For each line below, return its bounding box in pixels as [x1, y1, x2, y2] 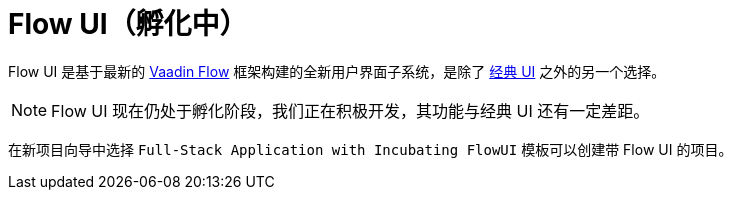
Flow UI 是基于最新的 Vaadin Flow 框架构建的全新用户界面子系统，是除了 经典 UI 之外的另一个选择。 [8, 62, 666, 80]
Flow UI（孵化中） [8, 7, 248, 41]
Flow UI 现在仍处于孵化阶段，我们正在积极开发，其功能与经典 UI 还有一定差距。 [51, 100, 650, 121]
